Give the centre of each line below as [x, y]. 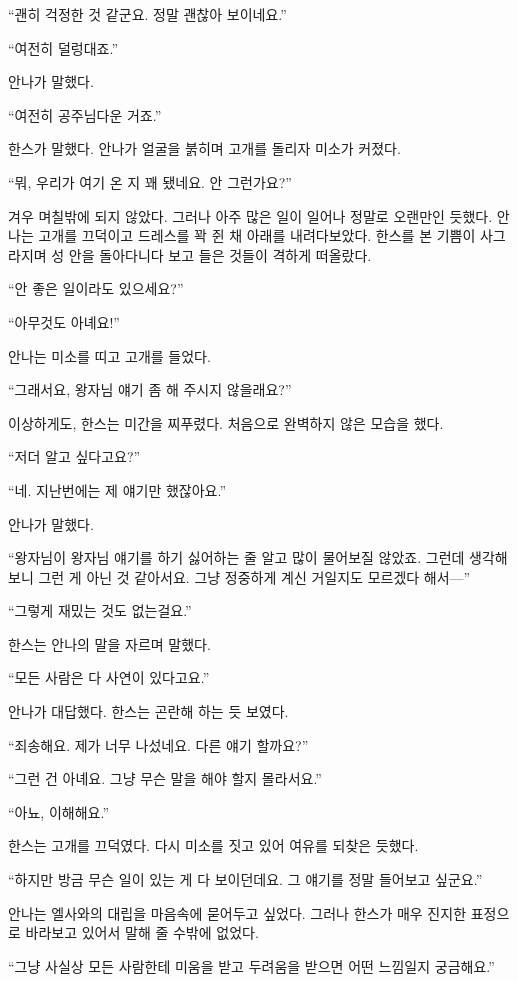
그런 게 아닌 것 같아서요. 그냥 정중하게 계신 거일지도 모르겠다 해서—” [254, 576]
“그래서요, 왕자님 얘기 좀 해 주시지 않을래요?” [150, 389]
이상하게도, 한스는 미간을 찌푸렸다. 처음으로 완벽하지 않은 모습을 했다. [226, 422]
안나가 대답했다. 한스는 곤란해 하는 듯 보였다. [148, 711]
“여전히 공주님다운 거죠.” [85, 114]
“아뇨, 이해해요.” [58, 811]
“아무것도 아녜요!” [64, 321]
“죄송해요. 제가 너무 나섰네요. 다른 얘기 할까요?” [158, 744]
